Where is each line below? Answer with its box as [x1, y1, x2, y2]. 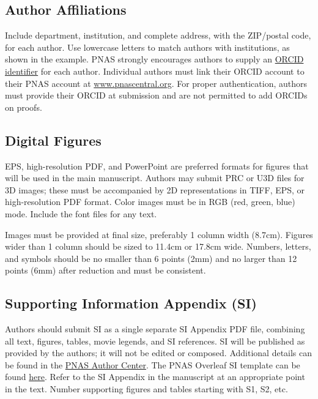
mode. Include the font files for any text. [5, 207, 157, 220]
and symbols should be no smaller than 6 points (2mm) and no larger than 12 [5, 252, 297, 264]
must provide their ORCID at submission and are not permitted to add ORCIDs [5, 89, 308, 102]
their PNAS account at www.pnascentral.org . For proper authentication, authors [5, 76, 308, 89]
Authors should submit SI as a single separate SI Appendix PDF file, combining [5, 323, 305, 335]
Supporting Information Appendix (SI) [5, 294, 257, 313]
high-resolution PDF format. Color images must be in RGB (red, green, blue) [5, 195, 295, 208]
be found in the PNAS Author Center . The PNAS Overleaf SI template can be [5, 358, 300, 371]
